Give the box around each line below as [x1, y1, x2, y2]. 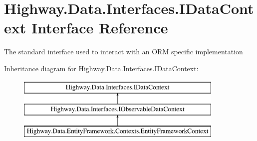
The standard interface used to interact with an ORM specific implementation [4, 46, 243, 57]
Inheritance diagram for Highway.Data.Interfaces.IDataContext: [4, 63, 199, 73]
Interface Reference [31, 17, 168, 38]
